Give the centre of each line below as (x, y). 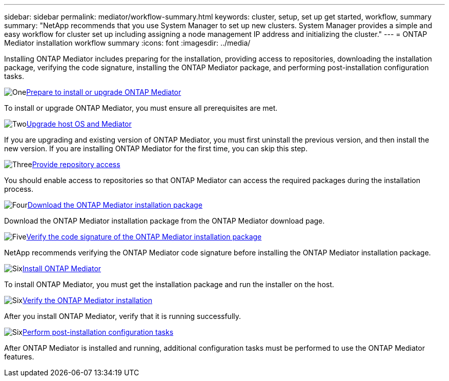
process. (19, 189)
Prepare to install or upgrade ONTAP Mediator (104, 92)
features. (19, 357)
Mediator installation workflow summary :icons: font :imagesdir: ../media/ (127, 43)
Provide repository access (76, 164)
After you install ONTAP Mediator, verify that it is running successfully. (123, 316)
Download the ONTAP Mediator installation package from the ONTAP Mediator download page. (165, 221)
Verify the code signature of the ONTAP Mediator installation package (144, 237)
